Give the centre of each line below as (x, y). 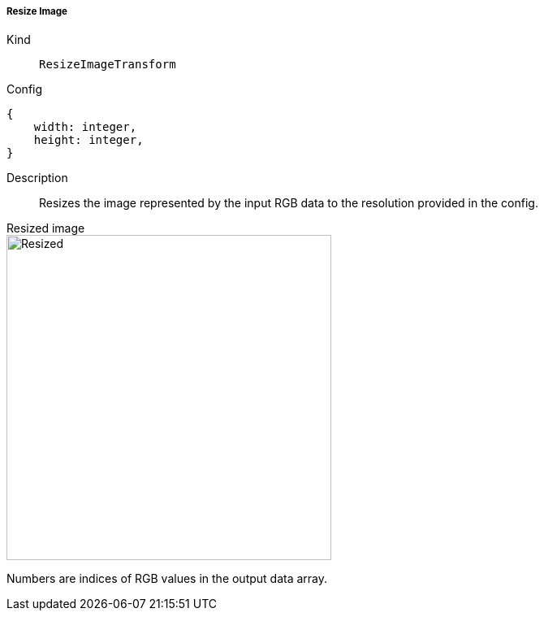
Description (37, 178)
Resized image (46, 228)
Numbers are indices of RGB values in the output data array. (167, 579)
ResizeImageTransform (108, 65)
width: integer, (85, 127)
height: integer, (89, 140)
